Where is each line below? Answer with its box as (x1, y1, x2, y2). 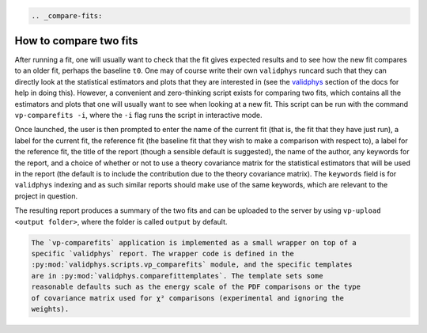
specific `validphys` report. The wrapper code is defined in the (31, 249, 294, 258)
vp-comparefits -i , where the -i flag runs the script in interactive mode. (14, 111, 263, 120)
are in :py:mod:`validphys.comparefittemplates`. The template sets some (31, 271, 323, 280)
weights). (31, 305, 70, 313)
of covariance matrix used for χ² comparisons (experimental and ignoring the (31, 293, 344, 302)
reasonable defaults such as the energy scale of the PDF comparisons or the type (31, 282, 361, 292)
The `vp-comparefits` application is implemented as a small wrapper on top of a (31, 238, 357, 247)
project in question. (14, 191, 78, 201)
